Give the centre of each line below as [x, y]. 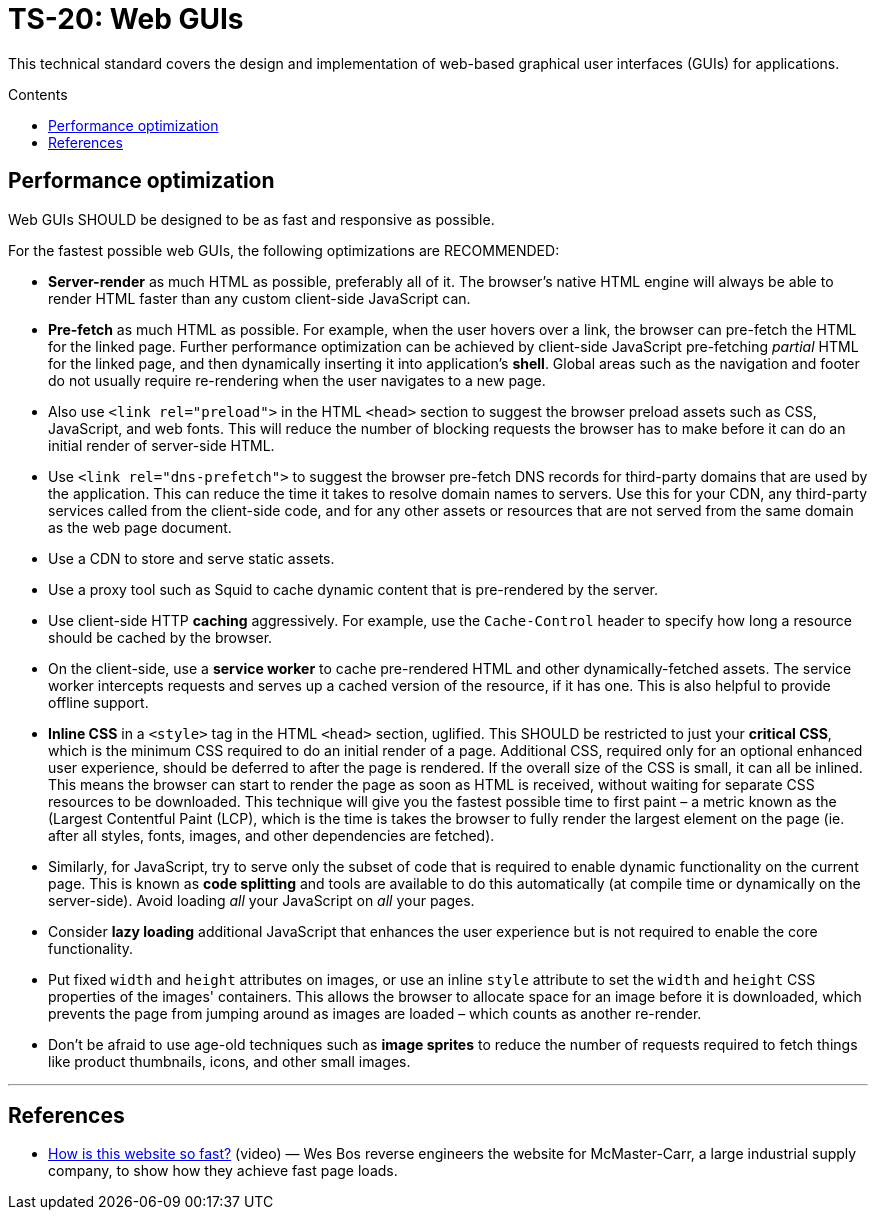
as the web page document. [140, 527]
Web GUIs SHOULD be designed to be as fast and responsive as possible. [251, 219]
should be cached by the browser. [160, 637]
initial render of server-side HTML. [161, 445]
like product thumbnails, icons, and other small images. [229, 1061]
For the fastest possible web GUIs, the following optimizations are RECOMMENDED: [284, 250]
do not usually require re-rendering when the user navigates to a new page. [297, 380]
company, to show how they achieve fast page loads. [223, 1171]
